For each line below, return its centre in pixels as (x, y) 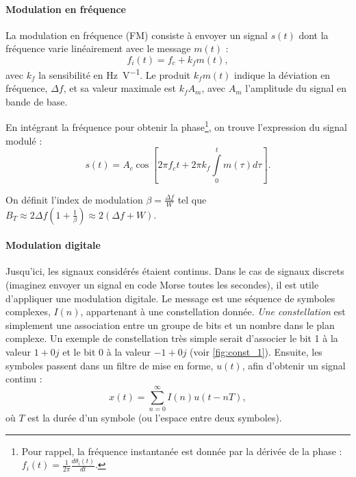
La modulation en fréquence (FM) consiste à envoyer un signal (137, 35)
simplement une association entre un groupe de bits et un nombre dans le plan (170, 325)
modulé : (24, 140)
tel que (192, 199)
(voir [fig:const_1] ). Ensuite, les (256, 352)
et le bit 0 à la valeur (106, 352)
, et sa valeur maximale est (119, 88)
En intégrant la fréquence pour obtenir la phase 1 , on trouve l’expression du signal (176, 126)
